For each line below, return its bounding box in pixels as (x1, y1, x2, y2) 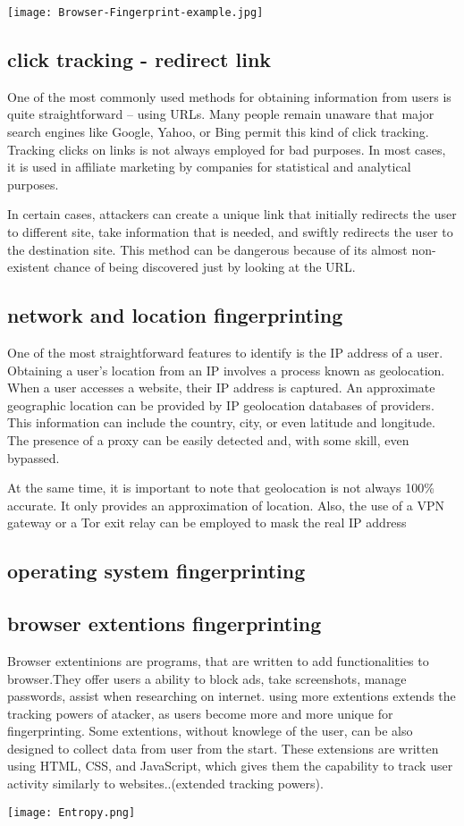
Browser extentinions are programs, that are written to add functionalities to (7, 651, 429, 670)
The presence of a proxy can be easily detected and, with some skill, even (7, 430, 409, 449)
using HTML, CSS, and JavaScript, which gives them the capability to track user (7, 756, 453, 775)
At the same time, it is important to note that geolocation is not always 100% (7, 478, 434, 497)
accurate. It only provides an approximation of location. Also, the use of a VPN (7, 495, 445, 514)
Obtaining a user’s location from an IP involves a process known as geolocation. (7, 360, 445, 379)
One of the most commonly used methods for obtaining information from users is (7, 87, 451, 105)
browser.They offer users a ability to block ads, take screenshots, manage (7, 669, 407, 687)
